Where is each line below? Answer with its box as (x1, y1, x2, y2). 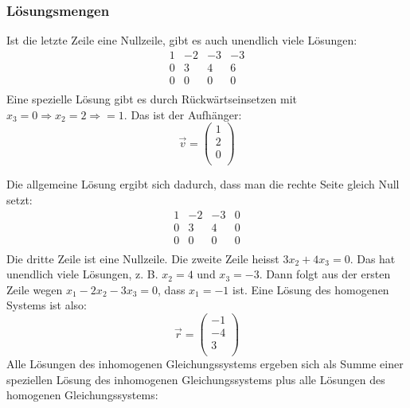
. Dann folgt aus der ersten (259, 266, 391, 282)
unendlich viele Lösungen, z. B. (6, 266, 158, 282)
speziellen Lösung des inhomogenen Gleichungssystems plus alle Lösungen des (6, 371, 385, 387)
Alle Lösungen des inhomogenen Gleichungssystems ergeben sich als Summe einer (6, 356, 404, 372)
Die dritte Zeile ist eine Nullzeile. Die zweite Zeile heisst (6, 250, 279, 266)
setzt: (6, 191, 33, 208)
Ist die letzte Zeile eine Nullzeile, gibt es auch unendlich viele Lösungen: (6, 32, 357, 49)
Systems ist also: (6, 297, 88, 313)
